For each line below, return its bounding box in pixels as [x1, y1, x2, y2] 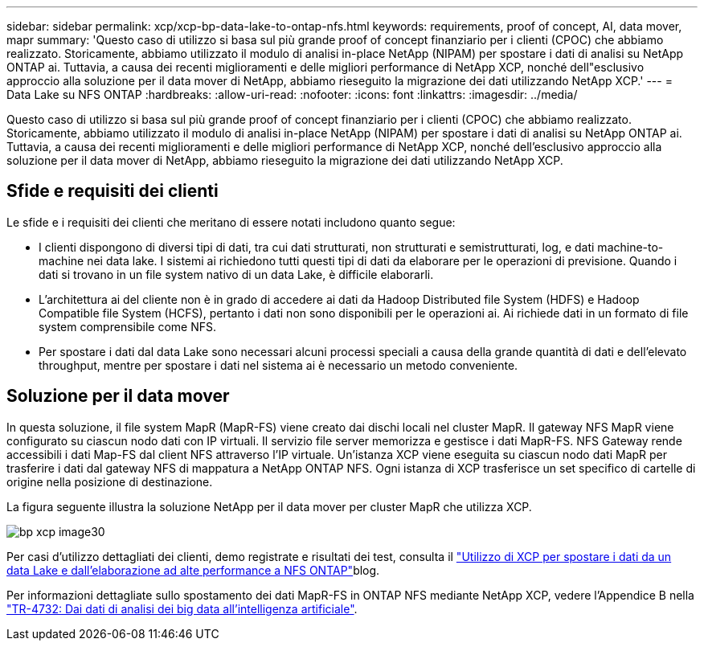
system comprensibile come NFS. [39, 319, 216, 334]
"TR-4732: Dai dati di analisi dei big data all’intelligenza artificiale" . [6, 601, 358, 616]
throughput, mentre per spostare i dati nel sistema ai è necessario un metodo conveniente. [39, 358, 518, 372]
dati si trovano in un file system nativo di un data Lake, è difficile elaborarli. [39, 267, 434, 281]
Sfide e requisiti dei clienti [6, 181, 219, 202]
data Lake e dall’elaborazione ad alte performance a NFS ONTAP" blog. [6, 563, 380, 577]
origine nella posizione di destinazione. [6, 474, 213, 489]
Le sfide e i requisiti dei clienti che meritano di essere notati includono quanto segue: [6, 215, 456, 229]
